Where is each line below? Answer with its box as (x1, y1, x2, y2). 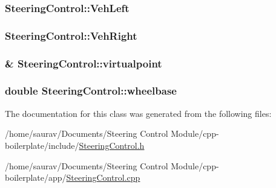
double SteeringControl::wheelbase (5, 83, 177, 98)
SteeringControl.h (79, 139, 145, 151)
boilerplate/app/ (5, 171, 67, 184)
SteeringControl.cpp (66, 171, 140, 184)
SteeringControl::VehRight (5, 28, 137, 43)
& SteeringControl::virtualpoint (5, 55, 162, 70)
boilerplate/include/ (5, 139, 79, 151)
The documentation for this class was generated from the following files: (5, 107, 272, 119)
